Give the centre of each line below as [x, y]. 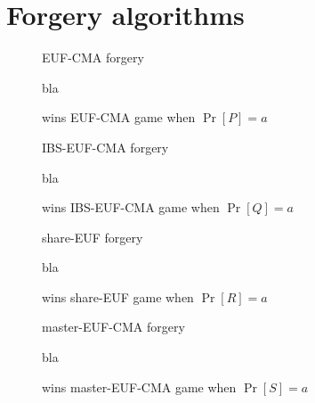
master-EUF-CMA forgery [113, 327]
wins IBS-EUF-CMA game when [131, 207]
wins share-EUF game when [118, 296]
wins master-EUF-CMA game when [139, 387]
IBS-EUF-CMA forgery [105, 147]
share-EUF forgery [93, 237]
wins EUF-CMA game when [119, 117]
